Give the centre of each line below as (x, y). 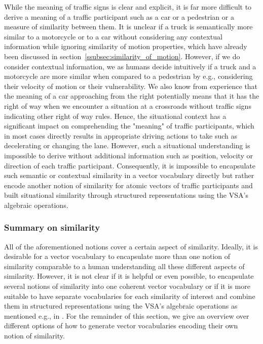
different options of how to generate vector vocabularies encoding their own (121, 326)
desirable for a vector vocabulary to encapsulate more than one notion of (117, 256)
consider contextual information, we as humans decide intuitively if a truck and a (130, 66)
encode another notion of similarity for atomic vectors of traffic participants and (128, 185)
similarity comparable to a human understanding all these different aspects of (124, 266)
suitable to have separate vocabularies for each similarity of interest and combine (130, 296)
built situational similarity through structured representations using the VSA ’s (126, 195)
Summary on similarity (52, 227)
